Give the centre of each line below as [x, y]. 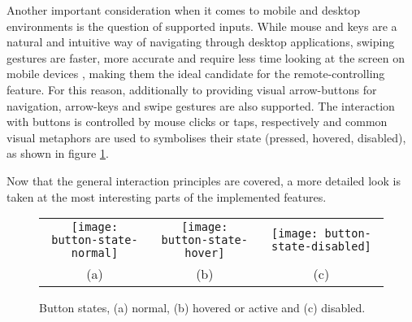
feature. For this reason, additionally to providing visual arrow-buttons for [192, 89]
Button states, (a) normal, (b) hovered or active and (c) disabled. [202, 308]
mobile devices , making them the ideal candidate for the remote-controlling [196, 74]
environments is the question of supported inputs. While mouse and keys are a [202, 26]
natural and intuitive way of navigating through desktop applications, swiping [201, 42]
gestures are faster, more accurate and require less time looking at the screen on [206, 57]
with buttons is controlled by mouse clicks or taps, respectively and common [197, 122]
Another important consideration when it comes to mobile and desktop [184, 10]
